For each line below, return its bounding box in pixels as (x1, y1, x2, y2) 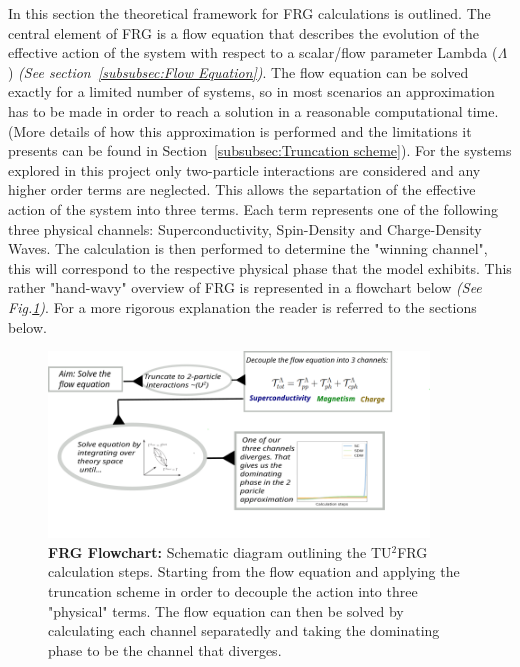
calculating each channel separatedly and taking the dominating (48, 620, 440, 641)
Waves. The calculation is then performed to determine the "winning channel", (8, 238, 488, 259)
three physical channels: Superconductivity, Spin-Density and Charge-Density (8, 218, 482, 239)
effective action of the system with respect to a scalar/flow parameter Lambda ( (8, 42, 498, 63)
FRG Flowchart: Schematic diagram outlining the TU (48, 541, 392, 562)
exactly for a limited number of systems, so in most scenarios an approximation (8, 81, 495, 102)
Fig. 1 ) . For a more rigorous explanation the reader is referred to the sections (8, 296, 477, 317)
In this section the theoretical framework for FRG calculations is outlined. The (8, 3, 491, 23)
